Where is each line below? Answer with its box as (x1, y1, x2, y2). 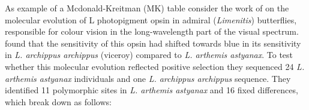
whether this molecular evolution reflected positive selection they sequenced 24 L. (5, 60, 305, 72)
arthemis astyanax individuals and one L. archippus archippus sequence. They (5, 72, 291, 84)
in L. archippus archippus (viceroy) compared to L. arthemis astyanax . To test (5, 48, 293, 61)
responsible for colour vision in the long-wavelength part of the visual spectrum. (5, 25, 299, 38)
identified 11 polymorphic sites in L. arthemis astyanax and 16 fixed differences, (5, 84, 298, 96)
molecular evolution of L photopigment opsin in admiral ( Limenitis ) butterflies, (5, 13, 297, 26)
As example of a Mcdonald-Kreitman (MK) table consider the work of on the (5, 2, 289, 14)
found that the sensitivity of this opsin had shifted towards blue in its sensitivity (5, 36, 301, 49)
